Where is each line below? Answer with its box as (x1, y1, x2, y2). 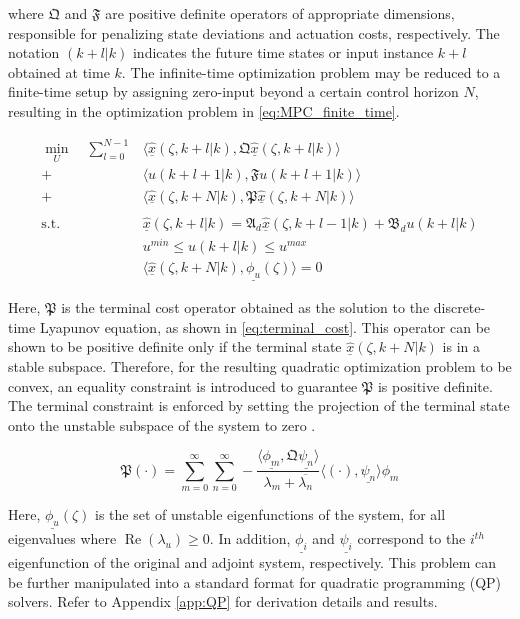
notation (8, 42, 60, 63)
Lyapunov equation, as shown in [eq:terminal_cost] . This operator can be (39, 316, 491, 337)
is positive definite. (377, 375, 493, 396)
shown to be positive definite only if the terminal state (8, 336, 342, 357)
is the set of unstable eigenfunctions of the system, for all (95, 504, 446, 525)
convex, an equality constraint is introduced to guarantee (8, 375, 358, 396)
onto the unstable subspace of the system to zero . (8, 414, 316, 435)
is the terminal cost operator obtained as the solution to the (61, 297, 430, 318)
